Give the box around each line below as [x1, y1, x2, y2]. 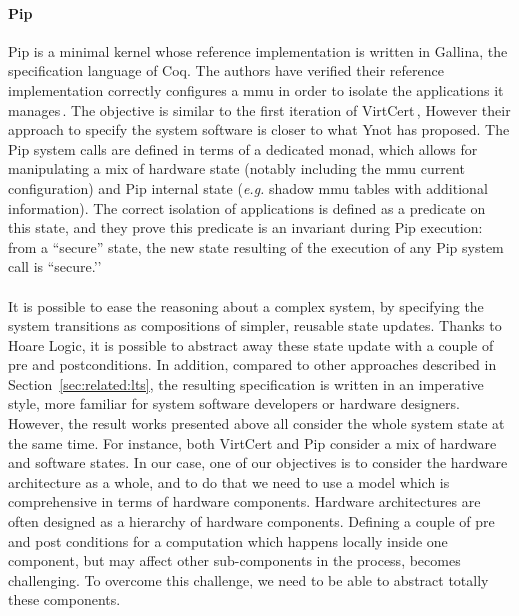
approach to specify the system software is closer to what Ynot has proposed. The [8, 119, 510, 140]
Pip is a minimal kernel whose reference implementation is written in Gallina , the [8, 40, 508, 61]
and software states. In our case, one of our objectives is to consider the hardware [8, 452, 508, 473]
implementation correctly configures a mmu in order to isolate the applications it [8, 79, 504, 100]
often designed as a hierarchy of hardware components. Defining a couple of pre [8, 511, 495, 532]
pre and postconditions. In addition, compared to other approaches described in [8, 354, 497, 375]
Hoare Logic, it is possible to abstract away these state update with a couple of [8, 334, 494, 355]
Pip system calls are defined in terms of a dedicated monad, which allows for [8, 138, 478, 159]
